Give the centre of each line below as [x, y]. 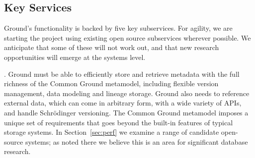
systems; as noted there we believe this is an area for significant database [136, 141]
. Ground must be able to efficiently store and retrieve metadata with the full [122, 74]
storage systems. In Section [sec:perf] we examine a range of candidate [112, 132]
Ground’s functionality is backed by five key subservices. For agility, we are [118, 28]
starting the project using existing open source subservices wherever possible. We [127, 37]
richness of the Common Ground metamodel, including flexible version [111, 83]
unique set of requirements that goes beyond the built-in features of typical [119, 122]
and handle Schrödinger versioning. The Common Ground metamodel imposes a [126, 112]
